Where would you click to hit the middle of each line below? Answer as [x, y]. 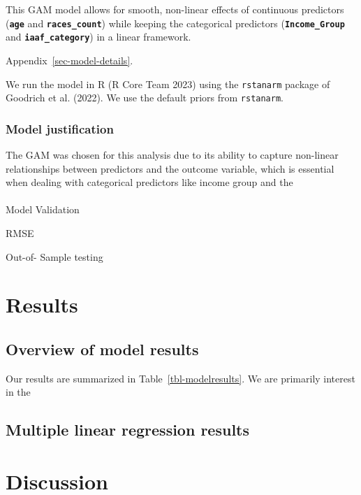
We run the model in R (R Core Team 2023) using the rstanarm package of [168, 84]
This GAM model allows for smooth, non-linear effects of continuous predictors [175, 9]
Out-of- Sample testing [54, 256]
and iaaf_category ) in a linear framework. [98, 37]
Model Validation [43, 209]
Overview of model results [102, 349]
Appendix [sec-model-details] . [69, 60]
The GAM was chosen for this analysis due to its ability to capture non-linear [172, 155]
